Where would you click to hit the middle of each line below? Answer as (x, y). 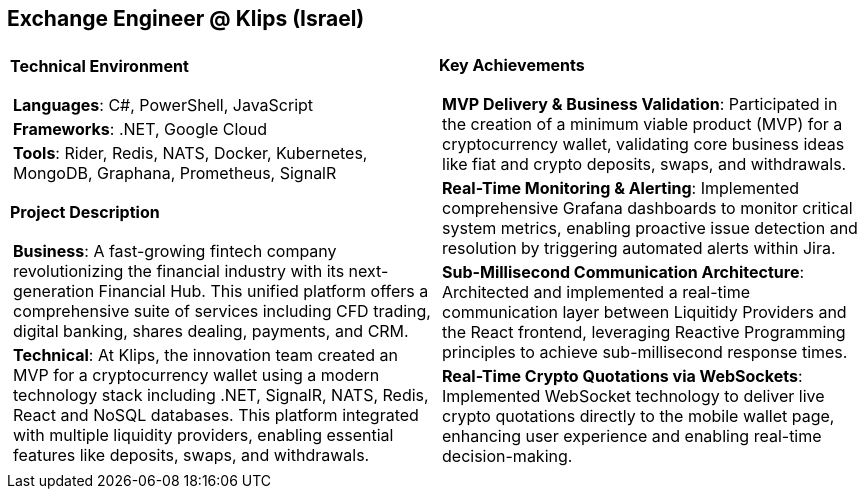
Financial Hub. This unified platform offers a (263, 291)
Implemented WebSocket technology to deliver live (633, 396)
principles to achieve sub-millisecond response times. (645, 352)
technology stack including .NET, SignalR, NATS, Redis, (221, 395)
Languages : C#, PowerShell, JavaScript (163, 105)
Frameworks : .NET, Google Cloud (140, 129)
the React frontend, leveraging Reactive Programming (644, 332)
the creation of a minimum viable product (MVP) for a (642, 124)
